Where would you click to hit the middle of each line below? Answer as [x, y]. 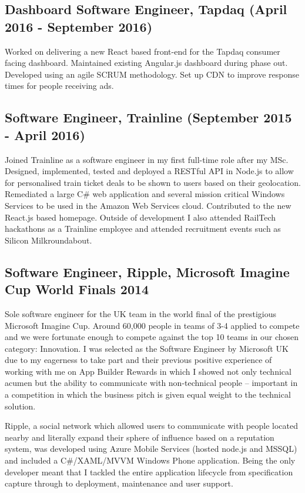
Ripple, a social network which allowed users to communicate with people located [152, 426]
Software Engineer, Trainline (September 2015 [148, 117]
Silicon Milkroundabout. [48, 240]
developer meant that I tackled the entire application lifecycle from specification [149, 472]
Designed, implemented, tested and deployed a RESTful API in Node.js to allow [149, 171]
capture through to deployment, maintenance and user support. [119, 483]
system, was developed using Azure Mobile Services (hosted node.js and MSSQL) [151, 449]
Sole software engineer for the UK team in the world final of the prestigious [141, 313]
